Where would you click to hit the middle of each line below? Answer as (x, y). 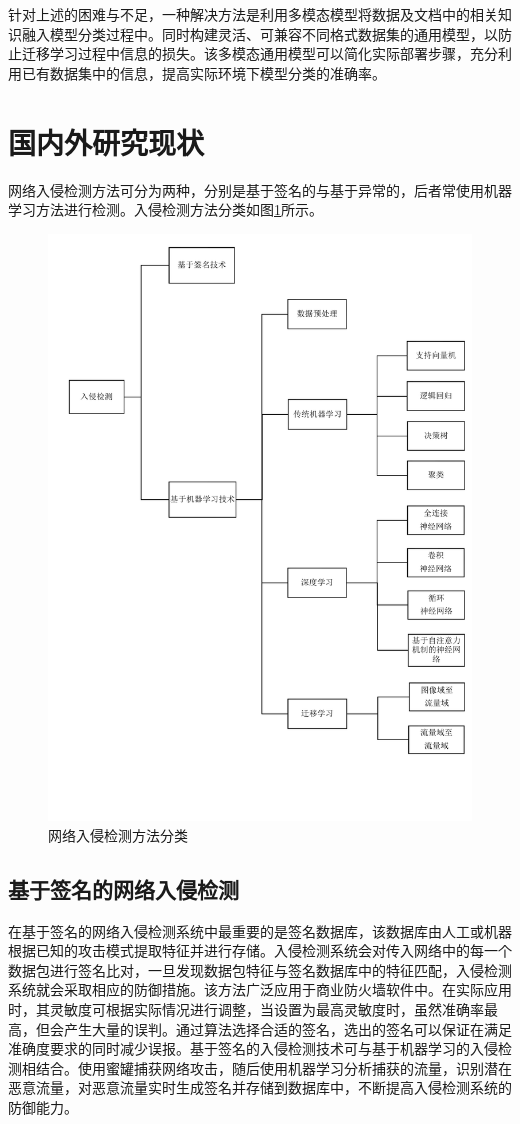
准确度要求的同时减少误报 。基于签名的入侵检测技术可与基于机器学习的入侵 (253, 1048)
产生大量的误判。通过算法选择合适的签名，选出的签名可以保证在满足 (287, 1028)
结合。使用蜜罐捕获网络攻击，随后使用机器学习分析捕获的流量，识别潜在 (273, 1067)
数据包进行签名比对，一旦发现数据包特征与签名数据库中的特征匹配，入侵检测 (260, 969)
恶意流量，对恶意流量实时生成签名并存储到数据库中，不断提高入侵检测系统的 (260, 1087)
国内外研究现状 (106, 141)
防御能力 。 (43, 1106)
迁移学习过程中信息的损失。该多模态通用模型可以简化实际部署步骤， (245, 53)
